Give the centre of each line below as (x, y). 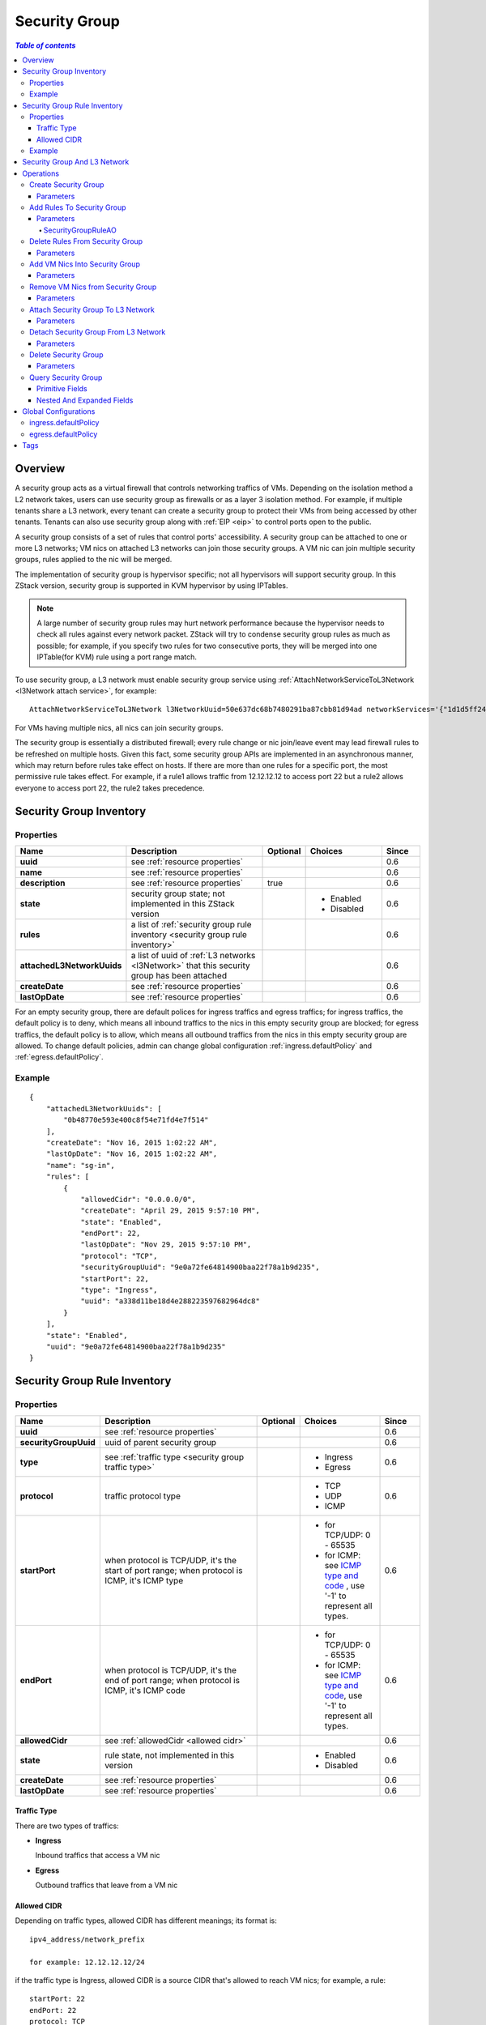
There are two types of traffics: (67, 1826)
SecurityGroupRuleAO (80, 230)
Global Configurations (59, 411)
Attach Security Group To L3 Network (92, 309)
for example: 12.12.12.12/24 (87, 1962)
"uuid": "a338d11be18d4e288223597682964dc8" (171, 1301)
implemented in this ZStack (183, 903)
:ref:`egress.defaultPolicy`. (59, 1057)
